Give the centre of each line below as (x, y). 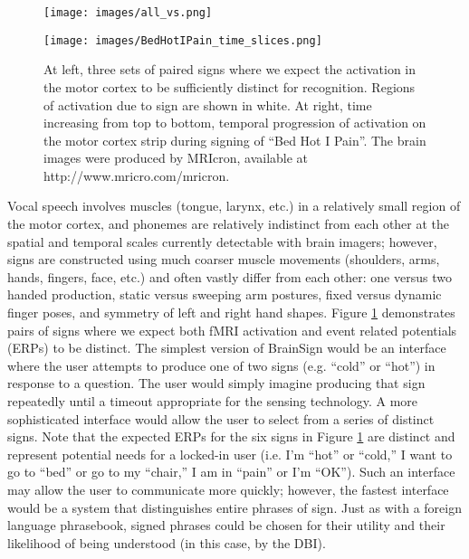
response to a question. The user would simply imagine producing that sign (216, 383)
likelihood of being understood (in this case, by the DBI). (167, 542)
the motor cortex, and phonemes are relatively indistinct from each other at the (229, 224)
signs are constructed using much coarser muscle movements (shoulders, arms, (224, 259)
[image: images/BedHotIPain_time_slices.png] (183, 40)
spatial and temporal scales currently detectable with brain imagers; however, (222, 241)
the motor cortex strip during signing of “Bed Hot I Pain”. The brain (235, 140)
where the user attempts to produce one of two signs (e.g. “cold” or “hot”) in (221, 365)
